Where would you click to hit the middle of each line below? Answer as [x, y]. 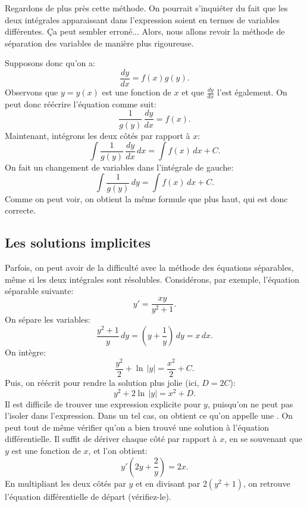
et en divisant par [168, 483]
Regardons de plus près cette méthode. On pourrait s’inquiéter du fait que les [146, 8]
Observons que [32, 92]
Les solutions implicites [78, 242]
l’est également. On [252, 92]
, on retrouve [267, 483]
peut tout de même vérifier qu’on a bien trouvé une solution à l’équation [137, 427]
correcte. [21, 210]
